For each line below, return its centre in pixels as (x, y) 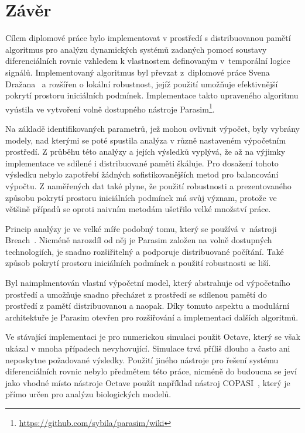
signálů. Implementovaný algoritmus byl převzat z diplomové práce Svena (138, 72)
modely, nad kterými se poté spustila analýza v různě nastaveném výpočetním (146, 140)
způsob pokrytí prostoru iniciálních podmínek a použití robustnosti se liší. (138, 263)
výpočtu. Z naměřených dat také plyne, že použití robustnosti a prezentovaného (148, 185)
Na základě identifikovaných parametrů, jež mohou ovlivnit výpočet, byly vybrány (153, 128)
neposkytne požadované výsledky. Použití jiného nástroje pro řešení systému (142, 359)
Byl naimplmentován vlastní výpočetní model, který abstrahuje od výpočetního (148, 283)
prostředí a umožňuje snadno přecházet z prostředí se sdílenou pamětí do (136, 294)
